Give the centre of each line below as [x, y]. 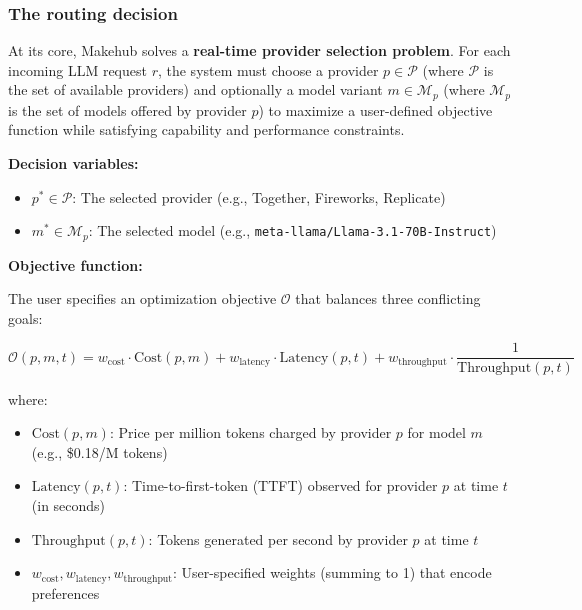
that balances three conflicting [388, 298]
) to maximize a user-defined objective [375, 109]
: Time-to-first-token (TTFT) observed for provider [280, 485]
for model [436, 432]
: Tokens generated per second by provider [278, 538]
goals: [25, 317]
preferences [65, 592]
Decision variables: [73, 163]
